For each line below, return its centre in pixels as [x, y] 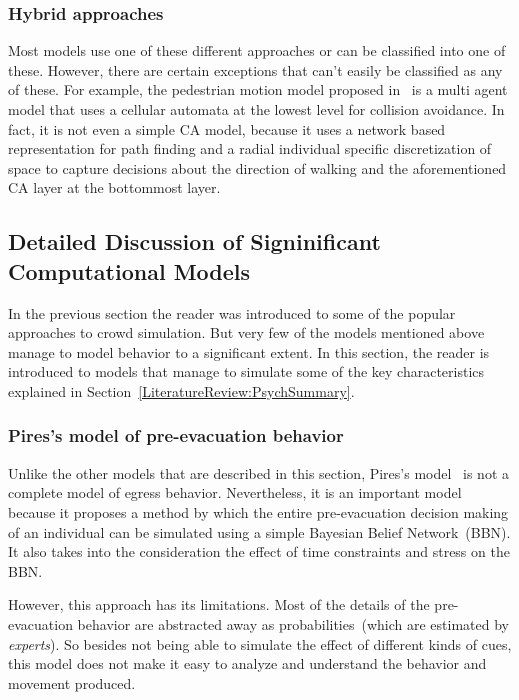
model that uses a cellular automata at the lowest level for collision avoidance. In [256, 109]
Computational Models [129, 270]
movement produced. [72, 682]
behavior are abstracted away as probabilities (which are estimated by [293, 623]
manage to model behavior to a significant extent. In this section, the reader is [249, 351]
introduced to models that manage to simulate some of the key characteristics [246, 371]
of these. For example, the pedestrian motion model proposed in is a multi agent [258, 89]
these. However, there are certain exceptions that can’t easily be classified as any [255, 69]
